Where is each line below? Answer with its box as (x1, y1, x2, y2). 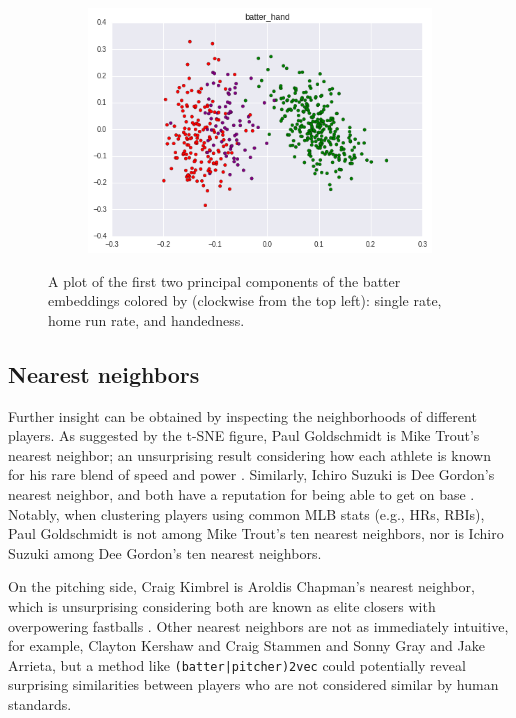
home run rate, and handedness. (48, 309, 245, 330)
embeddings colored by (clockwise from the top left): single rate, (48, 290, 442, 311)
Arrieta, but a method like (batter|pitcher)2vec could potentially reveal (8, 654, 466, 675)
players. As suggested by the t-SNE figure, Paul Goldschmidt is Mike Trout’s (8, 425, 480, 446)
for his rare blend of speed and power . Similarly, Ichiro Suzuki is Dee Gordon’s (8, 464, 495, 485)
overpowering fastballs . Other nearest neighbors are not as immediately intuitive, (8, 615, 509, 636)
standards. (8, 694, 72, 715)
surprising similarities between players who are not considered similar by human (8, 674, 499, 695)
